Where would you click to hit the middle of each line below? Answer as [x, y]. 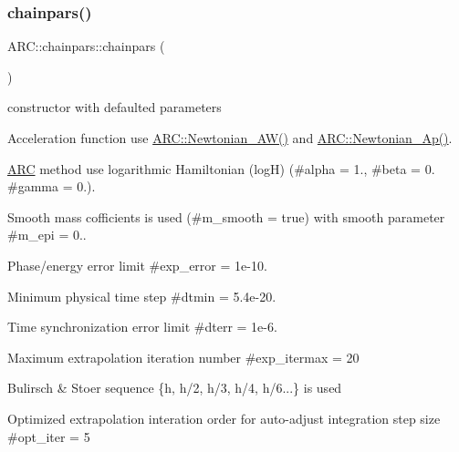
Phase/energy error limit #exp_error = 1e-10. [137, 265]
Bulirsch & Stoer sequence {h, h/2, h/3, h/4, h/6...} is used [175, 388]
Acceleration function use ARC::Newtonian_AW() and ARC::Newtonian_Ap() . [230, 138]
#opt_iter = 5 [49, 436]
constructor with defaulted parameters [115, 107]
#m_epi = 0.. [47, 235]
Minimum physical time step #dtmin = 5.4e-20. [142, 296]
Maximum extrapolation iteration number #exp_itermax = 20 [183, 357]
